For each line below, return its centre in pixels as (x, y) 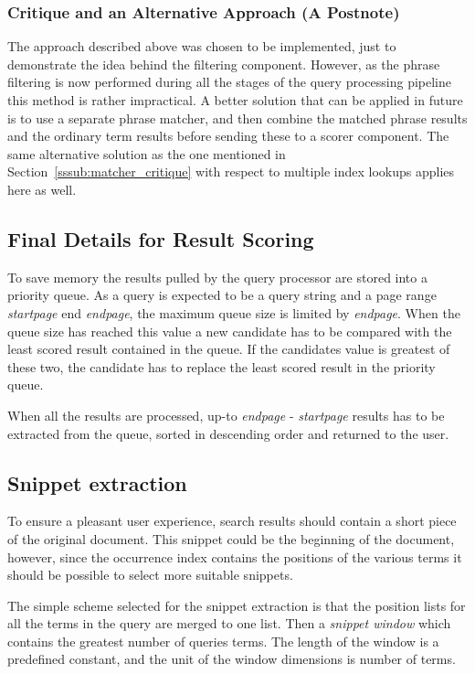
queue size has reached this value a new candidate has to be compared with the (230, 331)
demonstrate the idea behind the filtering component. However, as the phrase (224, 64)
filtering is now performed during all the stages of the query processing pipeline (229, 82)
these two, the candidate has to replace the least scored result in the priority (222, 366)
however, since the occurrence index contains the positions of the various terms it (235, 556)
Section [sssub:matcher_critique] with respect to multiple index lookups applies (231, 171)
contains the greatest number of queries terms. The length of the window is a (223, 641)
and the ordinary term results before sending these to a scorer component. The (228, 136)
